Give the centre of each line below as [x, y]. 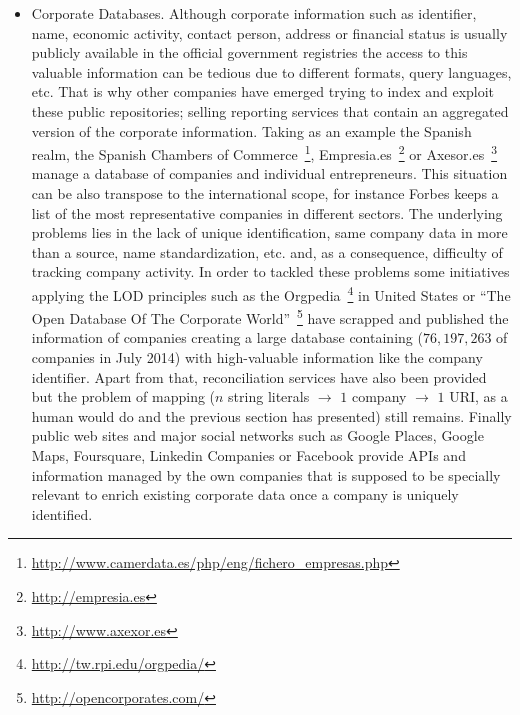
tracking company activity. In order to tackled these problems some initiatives [270, 271]
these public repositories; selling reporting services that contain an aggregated [270, 110]
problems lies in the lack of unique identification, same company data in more [269, 232]
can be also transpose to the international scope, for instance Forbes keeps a [265, 193]
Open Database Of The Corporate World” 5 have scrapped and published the [270, 316]
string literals [269, 396]
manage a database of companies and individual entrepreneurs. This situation [269, 173]
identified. [62, 513]
